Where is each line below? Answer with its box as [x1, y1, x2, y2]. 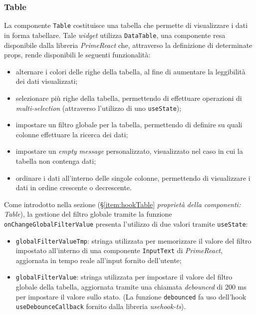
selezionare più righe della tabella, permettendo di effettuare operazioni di [15, 92, 242, 103]
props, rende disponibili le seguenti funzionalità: [4, 49, 151, 60]
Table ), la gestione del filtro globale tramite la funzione [4, 209, 172, 219]
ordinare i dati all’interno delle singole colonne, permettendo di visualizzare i [15, 172, 251, 183]
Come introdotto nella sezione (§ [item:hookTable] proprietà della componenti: [4, 199, 241, 209]
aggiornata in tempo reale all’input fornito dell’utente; [15, 255, 182, 265]
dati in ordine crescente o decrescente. [15, 182, 132, 193]
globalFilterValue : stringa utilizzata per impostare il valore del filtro [15, 272, 233, 282]
